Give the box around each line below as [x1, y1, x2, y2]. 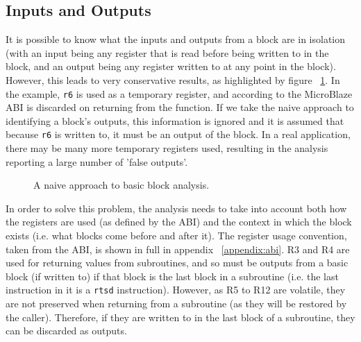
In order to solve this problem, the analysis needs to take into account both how [6, 200, 347, 215]
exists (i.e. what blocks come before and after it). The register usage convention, [6, 228, 347, 243]
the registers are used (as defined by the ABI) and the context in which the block [6, 214, 352, 229]
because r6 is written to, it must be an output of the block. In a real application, [6, 127, 351, 142]
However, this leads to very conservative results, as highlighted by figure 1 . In [6, 72, 340, 87]
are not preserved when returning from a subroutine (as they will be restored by [6, 296, 347, 311]
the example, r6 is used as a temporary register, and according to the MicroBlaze [6, 86, 353, 101]
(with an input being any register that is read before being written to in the [6, 45, 329, 60]
